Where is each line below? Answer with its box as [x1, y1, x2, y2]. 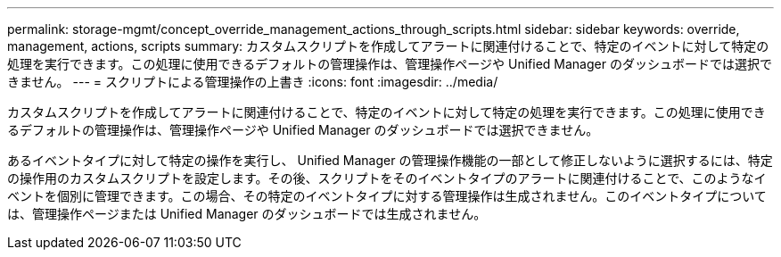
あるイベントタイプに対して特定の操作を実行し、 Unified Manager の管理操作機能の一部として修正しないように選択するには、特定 [7, 153, 773, 168]
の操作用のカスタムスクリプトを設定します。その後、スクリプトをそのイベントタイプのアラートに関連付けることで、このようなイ [7, 170, 767, 186]
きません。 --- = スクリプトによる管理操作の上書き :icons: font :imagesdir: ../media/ [7, 74, 498, 89]
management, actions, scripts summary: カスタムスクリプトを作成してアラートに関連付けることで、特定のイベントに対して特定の [7, 38, 769, 54]
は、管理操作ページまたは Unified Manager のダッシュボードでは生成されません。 [7, 206, 487, 221]
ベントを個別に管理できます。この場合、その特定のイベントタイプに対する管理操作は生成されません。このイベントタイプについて [7, 188, 767, 203]
